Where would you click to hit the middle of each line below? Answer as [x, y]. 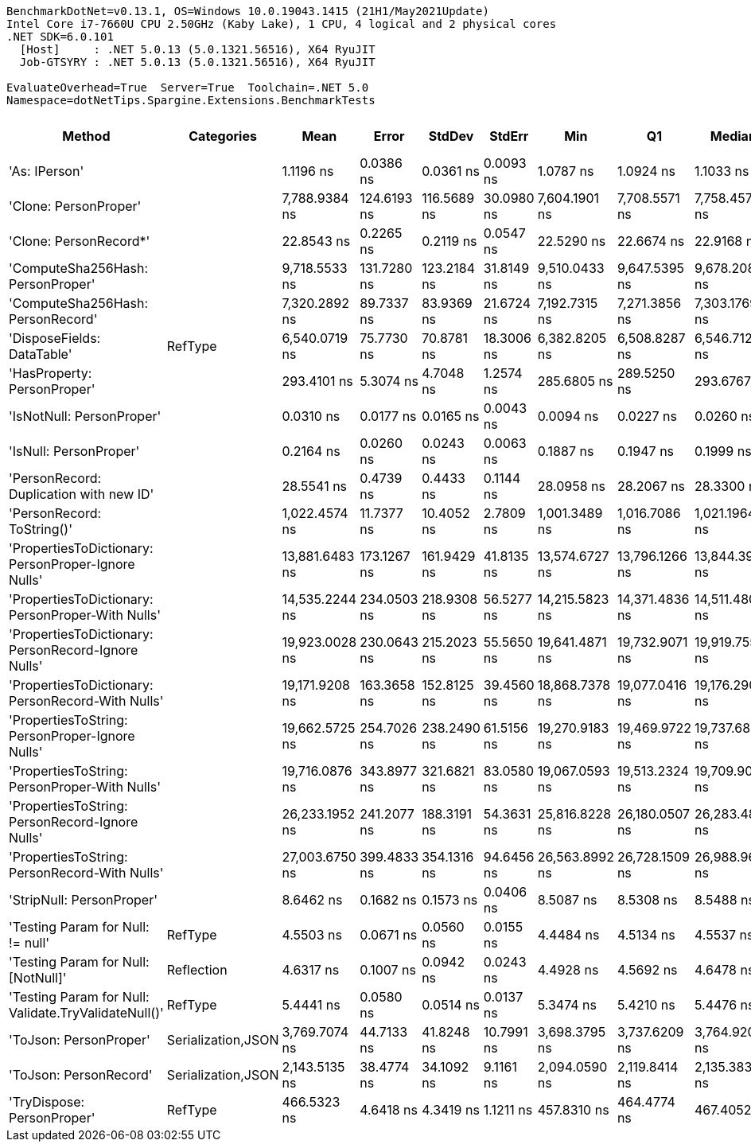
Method [86, 136]
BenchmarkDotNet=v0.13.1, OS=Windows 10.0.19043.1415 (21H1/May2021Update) [248, 11]
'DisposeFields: [55, 338]
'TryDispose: [47, 1102]
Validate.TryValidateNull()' [86, 1013]
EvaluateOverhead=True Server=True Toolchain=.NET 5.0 [188, 88]
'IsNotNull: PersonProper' [85, 416]
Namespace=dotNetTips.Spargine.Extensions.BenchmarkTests [191, 100]
